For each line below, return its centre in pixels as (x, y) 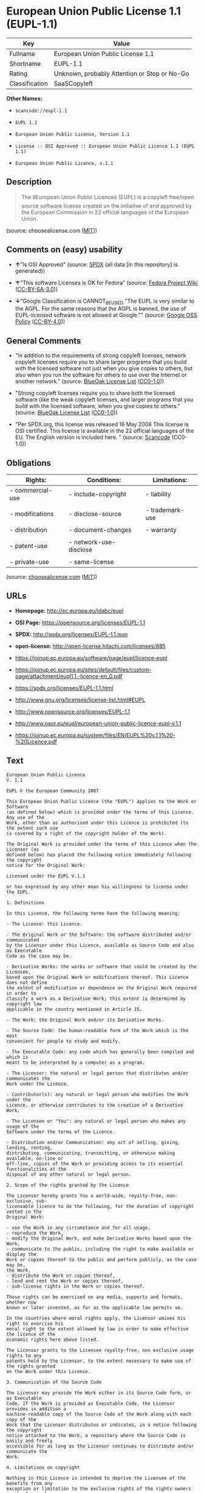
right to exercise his (35, 1323)
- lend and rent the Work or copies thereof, (65, 1281)
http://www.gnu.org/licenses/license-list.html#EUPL (80, 700)
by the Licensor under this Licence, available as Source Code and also (100, 945)
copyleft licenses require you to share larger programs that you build (101, 362)
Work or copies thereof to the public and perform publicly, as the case (102, 1259)
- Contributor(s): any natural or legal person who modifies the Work (97, 1094)
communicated (23, 940)
